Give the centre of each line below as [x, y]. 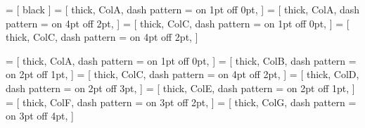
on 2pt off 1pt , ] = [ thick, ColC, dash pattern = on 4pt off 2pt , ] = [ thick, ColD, [182, 74]
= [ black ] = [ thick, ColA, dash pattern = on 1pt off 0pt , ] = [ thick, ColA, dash [183, 9]
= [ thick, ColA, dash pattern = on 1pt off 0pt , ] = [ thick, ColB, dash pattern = [181, 60]
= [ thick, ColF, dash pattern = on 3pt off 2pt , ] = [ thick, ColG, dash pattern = [181, 102]
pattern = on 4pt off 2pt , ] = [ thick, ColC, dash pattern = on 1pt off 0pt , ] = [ [178, 23]
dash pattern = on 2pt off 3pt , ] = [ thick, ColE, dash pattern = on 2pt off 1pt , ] [180, 88]
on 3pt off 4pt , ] [40, 116]
